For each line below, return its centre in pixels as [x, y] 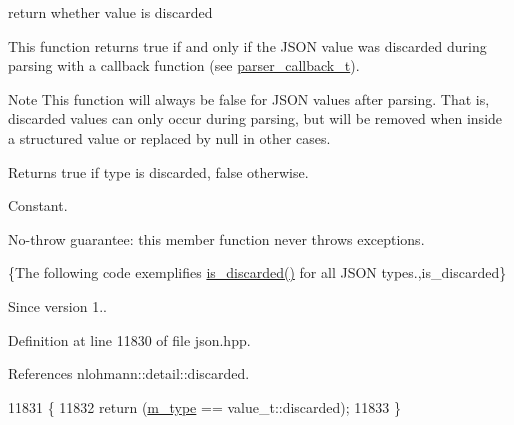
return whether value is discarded [110, 12]
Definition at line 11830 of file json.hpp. [129, 339]
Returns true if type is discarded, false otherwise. [158, 171]
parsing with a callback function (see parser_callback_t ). [184, 65]
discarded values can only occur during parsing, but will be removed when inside [255, 118]
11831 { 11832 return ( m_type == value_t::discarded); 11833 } [205, 406]
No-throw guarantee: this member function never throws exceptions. [216, 238]
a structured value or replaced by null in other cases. [169, 137]
